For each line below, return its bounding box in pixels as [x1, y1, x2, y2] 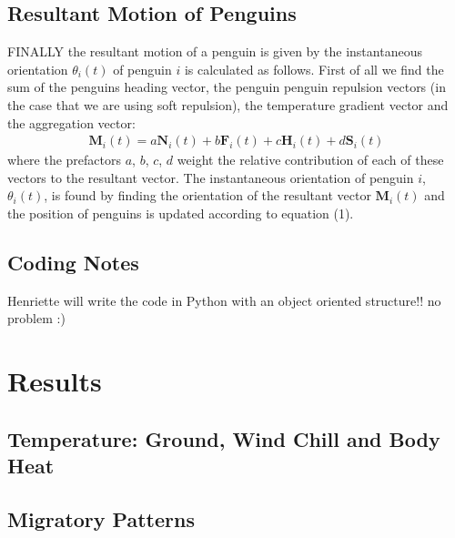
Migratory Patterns [7, 504, 195, 533]
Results [7, 362, 102, 400]
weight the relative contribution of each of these [177, 150, 444, 169]
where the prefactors [7, 150, 122, 169]
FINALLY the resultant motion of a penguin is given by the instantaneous [7, 42, 422, 61]
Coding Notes [7, 248, 139, 276]
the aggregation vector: [7, 113, 136, 132]
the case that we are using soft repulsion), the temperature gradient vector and [7, 95, 449, 114]
